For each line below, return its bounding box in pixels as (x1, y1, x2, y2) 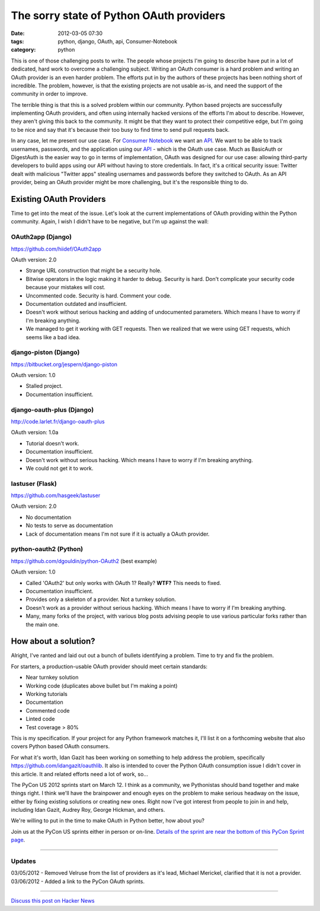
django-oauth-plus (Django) (11, 406, 94, 414)
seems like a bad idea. (25, 333, 81, 341)
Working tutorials (25, 690, 68, 697)
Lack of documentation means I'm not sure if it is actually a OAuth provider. (25, 530, 210, 537)
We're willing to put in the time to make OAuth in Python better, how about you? (11, 817, 204, 824)
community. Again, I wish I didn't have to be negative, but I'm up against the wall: (11, 218, 209, 225)
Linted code (25, 716, 55, 723)
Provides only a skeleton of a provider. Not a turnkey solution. (25, 596, 177, 603)
